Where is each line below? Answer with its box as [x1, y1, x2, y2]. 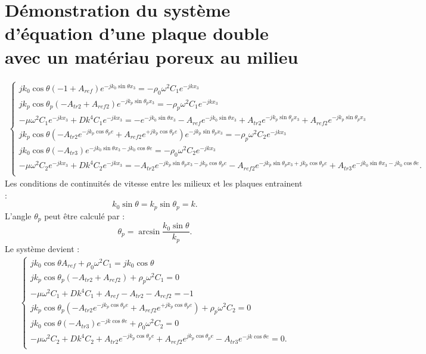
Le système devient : [5, 242, 80, 254]
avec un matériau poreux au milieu [5, 44, 298, 69]
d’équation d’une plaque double [5, 21, 269, 45]
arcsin [138, 227, 160, 236]
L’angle [5, 209, 32, 222]
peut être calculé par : [44, 209, 125, 222]
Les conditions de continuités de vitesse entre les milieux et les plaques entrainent [5, 177, 303, 190]
